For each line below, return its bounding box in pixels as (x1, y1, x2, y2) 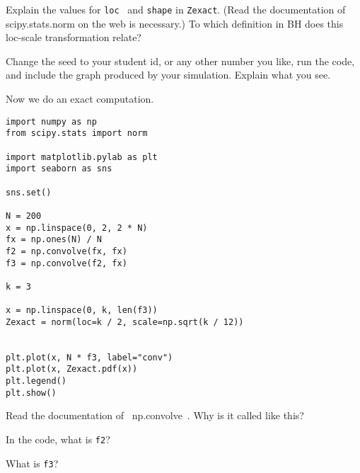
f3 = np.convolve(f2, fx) (6, 258, 127, 268)
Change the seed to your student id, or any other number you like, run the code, (6, 53, 355, 68)
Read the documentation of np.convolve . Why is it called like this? (6, 408, 304, 423)
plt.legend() (6, 376, 66, 387)
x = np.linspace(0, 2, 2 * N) (6, 222, 148, 233)
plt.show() (6, 387, 57, 398)
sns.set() (6, 187, 52, 198)
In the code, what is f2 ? (6, 431, 110, 446)
